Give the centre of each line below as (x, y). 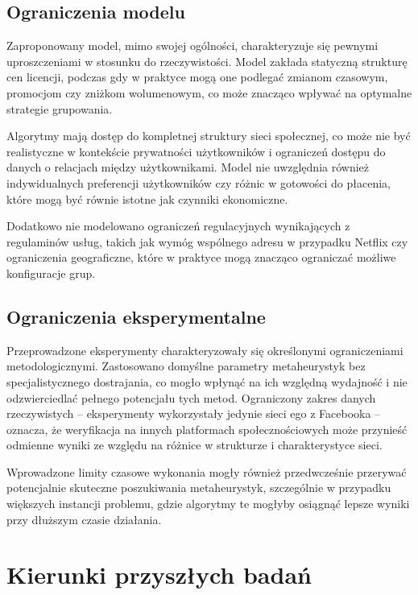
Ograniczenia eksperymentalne (136, 316)
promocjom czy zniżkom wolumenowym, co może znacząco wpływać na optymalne (209, 92)
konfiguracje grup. (51, 273)
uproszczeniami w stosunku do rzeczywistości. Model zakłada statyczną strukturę (207, 61)
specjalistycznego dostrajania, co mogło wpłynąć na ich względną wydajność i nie (207, 381)
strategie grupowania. (60, 108)
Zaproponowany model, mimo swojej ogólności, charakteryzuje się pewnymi (192, 45)
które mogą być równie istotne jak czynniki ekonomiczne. (147, 198)
